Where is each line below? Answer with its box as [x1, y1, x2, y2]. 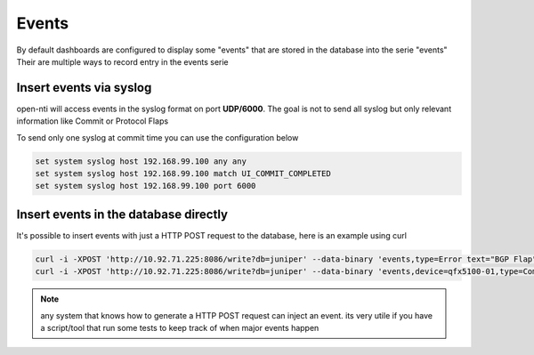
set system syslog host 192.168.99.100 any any [35, 156, 247, 166]
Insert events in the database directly [16, 206, 229, 222]
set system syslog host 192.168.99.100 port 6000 [35, 181, 256, 191]
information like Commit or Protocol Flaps [16, 116, 169, 126]
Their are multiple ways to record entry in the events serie [16, 56, 229, 67]
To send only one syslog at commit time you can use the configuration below [16, 132, 299, 142]
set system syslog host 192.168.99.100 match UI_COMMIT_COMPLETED [35, 169, 331, 178]
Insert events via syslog [16, 80, 152, 95]
